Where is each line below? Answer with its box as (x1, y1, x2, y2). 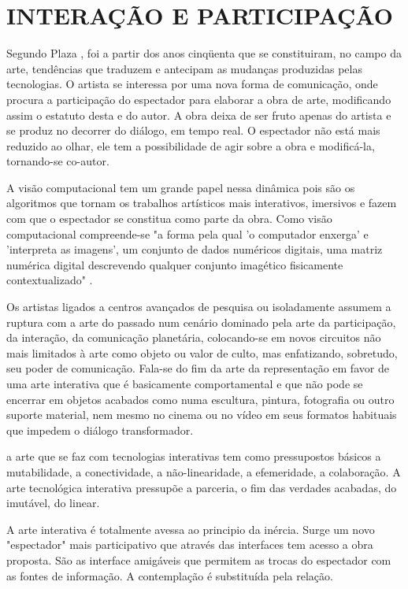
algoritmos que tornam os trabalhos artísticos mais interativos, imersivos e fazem (6, 194, 397, 211)
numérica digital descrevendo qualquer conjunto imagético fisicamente (6, 256, 343, 272)
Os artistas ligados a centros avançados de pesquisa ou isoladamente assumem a (6, 298, 391, 315)
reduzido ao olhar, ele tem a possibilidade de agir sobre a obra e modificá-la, (6, 137, 375, 154)
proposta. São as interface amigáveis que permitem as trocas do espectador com (6, 551, 391, 568)
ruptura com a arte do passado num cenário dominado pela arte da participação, (6, 313, 396, 330)
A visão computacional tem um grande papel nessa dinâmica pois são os (6, 179, 355, 195)
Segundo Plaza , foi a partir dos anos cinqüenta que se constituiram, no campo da (6, 45, 402, 61)
